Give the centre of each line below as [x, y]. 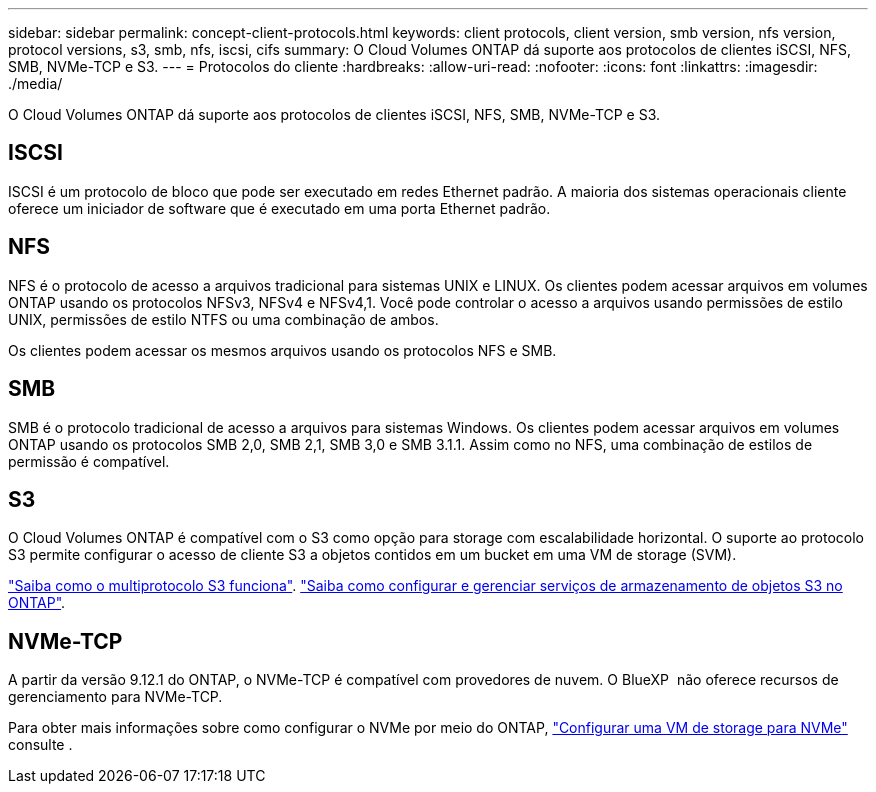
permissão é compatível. [89, 461]
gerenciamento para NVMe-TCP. [115, 697]
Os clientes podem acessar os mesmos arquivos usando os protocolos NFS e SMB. [282, 350]
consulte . [40, 745]
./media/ [35, 83]
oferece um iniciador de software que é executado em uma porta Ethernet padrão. [279, 208]
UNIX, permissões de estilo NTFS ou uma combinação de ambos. [223, 319]
